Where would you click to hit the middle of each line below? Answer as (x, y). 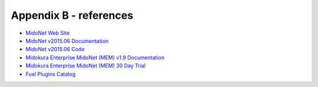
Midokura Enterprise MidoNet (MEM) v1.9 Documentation (95, 57)
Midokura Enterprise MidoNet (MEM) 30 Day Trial (86, 66)
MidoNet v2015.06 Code (55, 49)
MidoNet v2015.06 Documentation (67, 41)
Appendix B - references (72, 15)
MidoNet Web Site (48, 33)
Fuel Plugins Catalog (51, 74)
